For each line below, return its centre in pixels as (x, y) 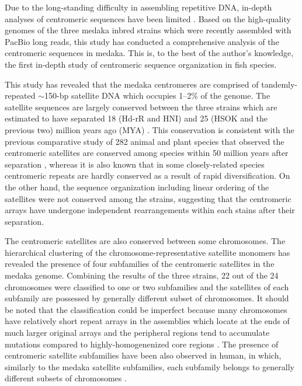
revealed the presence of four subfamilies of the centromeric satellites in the (140, 264)
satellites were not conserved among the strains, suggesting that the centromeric (148, 198)
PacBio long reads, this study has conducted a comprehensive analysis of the (142, 41)
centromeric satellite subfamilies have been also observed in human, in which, (143, 355)
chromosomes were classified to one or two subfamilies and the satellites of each (147, 286)
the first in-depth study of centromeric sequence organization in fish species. (141, 64)
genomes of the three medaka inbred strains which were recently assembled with (148, 30)
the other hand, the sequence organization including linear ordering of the (137, 187)
